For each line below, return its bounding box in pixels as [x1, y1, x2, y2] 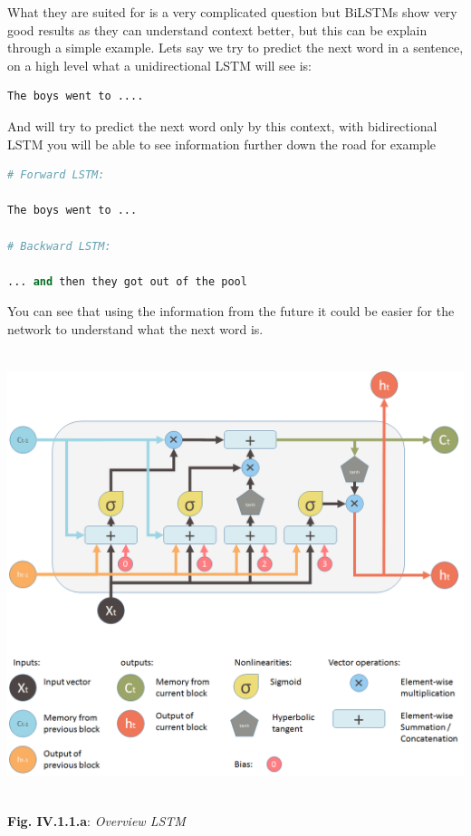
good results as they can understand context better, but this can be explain [7, 20, 428, 39]
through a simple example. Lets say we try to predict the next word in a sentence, [7, 38, 464, 57]
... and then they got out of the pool [7, 274, 247, 288]
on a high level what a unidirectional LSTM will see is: [7, 55, 312, 74]
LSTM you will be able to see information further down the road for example [7, 134, 436, 153]
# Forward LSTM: [7, 168, 105, 182]
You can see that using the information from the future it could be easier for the [7, 302, 455, 321]
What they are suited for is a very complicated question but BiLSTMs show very [7, 3, 457, 21]
